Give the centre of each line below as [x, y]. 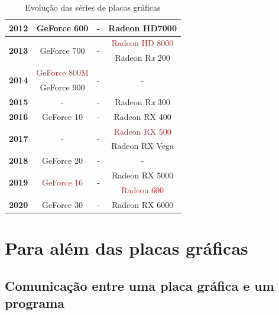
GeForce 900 [62, 87]
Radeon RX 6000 [142, 204]
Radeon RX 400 [142, 116]
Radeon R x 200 [142, 58]
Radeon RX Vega [142, 146]
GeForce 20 [62, 160]
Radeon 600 [142, 189]
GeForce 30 [62, 204]
